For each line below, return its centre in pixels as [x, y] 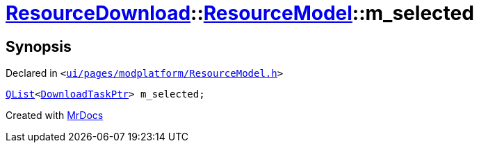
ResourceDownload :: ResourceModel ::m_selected [240, 13]
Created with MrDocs [55, 115]
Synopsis [39, 46]
